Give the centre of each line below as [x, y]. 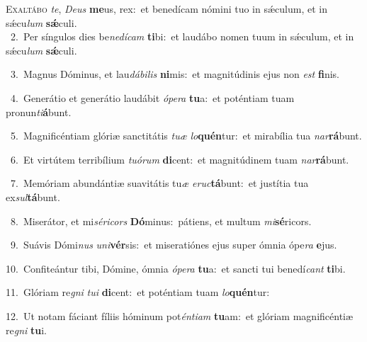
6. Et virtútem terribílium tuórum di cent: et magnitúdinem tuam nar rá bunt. [180, 159]
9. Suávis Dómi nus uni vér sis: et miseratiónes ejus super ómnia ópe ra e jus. [174, 245]
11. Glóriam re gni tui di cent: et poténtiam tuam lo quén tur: [138, 292]
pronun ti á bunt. [39, 112]
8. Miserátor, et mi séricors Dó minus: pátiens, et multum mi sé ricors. [161, 221]
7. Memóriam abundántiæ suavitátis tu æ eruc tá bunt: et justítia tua [159, 183]
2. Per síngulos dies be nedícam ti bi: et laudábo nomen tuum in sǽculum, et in [182, 36]
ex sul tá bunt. [33, 196]
